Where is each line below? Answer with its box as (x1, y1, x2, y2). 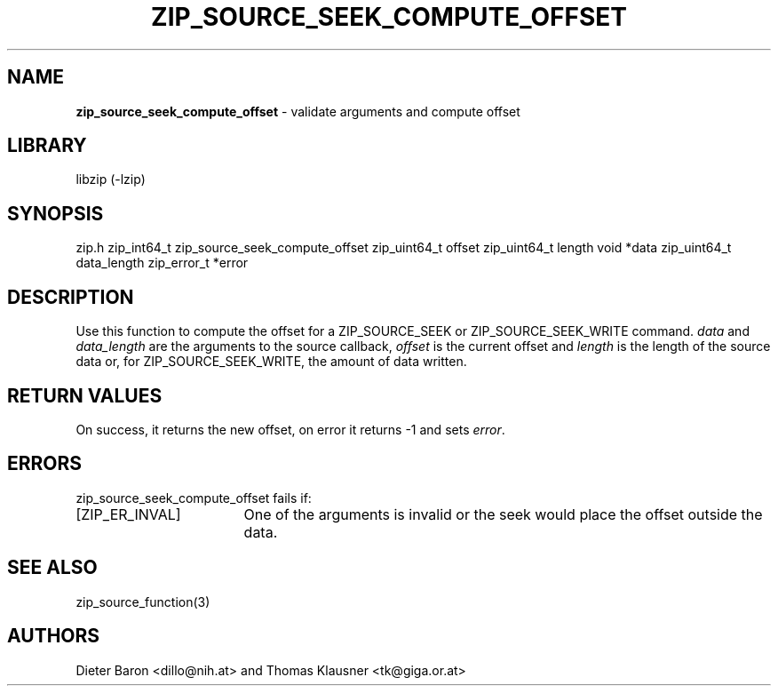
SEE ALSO (7, 556, 98, 579)
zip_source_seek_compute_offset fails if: (75, 490, 312, 506)
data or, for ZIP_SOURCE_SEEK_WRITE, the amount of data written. (75, 354, 467, 370)
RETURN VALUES (7, 384, 163, 407)
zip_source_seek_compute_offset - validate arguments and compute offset (75, 103, 520, 119)
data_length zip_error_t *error (75, 255, 249, 271)
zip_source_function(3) (75, 593, 210, 609)
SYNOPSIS (7, 202, 104, 225)
